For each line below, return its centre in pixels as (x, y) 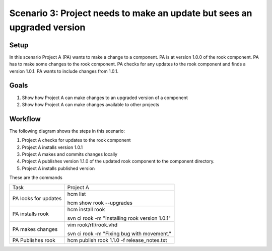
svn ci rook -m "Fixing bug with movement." (119, 233)
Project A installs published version (58, 168)
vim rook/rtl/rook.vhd (92, 225)
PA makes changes (35, 229)
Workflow (25, 119)
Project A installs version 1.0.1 (52, 147)
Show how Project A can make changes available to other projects (91, 104)
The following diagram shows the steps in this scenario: (67, 131)
